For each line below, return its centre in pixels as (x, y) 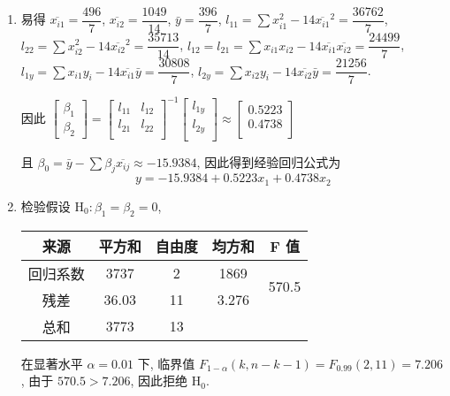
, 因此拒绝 (159, 381)
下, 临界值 (166, 363)
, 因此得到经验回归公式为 (269, 161)
